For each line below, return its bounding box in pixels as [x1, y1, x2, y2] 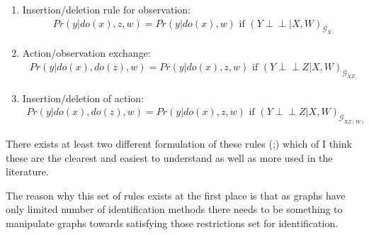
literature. [6, 164, 49, 179]
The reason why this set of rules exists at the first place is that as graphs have [6, 187, 346, 202]
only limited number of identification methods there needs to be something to [6, 202, 343, 217]
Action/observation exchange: [22, 45, 151, 60]
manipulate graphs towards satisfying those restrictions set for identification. [6, 215, 339, 230]
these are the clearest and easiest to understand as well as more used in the [6, 150, 333, 165]
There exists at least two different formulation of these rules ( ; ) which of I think [6, 136, 352, 151]
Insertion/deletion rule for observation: [22, 2, 191, 16]
